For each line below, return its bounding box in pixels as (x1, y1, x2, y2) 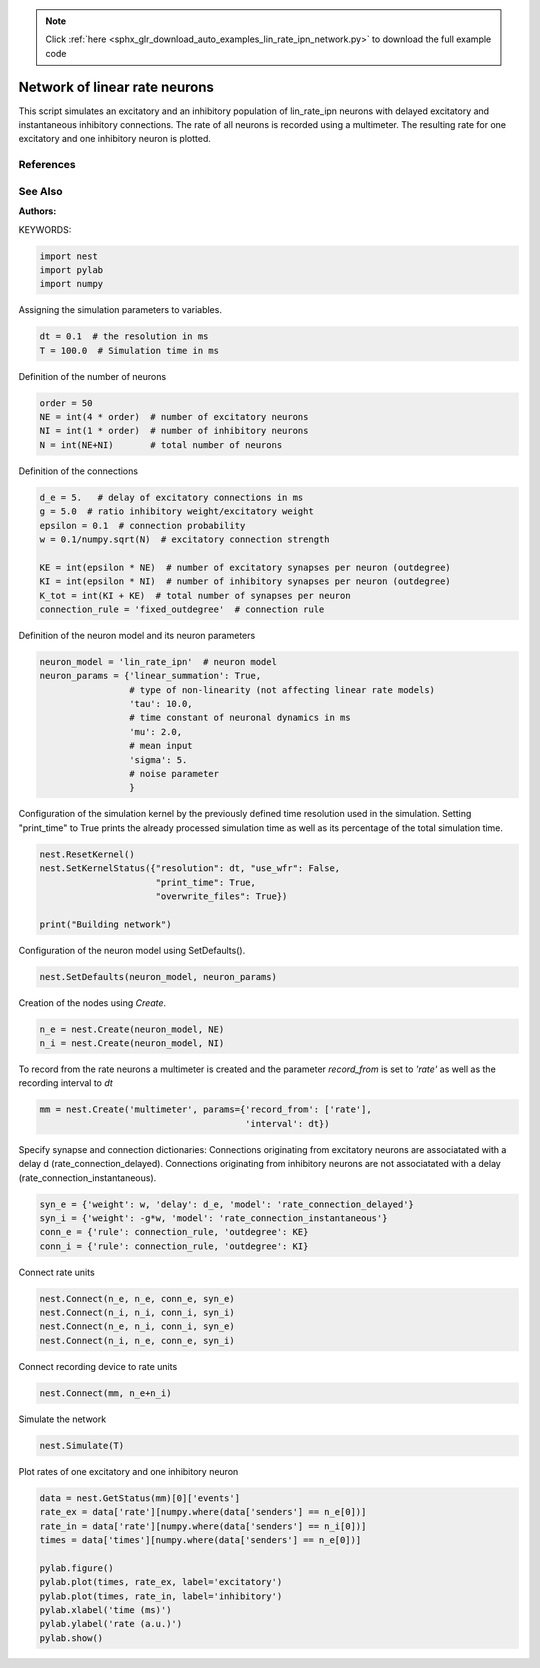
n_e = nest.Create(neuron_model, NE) (39, 1023, 225, 1035)
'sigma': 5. (128, 754, 188, 765)
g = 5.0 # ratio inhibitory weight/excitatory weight (39, 506, 314, 517)
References (18, 158, 76, 172)
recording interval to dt (18, 1077, 114, 1089)
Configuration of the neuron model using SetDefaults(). (18, 944, 246, 956)
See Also (18, 184, 63, 198)
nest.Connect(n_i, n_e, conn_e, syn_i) (39, 1335, 235, 1346)
